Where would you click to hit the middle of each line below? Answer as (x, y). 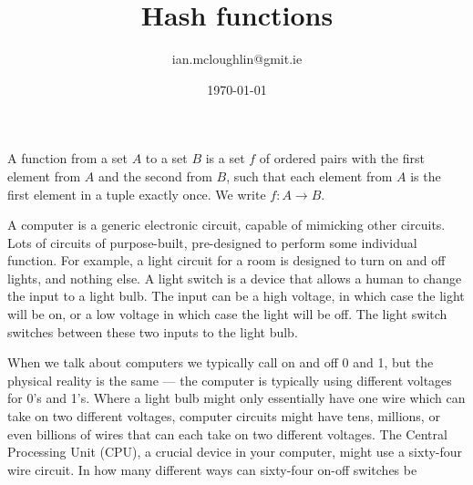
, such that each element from (309, 175)
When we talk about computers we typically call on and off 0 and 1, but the (221, 362)
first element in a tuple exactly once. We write (137, 194)
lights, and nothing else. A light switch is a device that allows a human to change (235, 278)
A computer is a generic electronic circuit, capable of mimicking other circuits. (226, 225)
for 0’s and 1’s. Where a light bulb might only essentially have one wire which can (236, 398)
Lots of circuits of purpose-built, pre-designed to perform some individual (212, 242)
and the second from (155, 175)
